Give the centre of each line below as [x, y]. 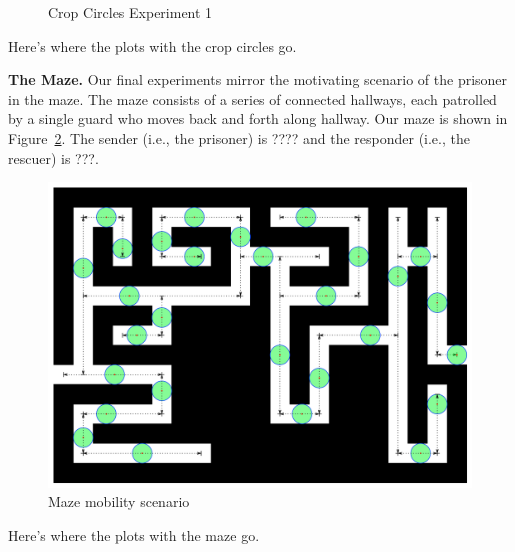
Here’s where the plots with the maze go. [134, 534]
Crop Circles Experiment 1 [130, 12]
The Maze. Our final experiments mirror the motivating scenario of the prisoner [258, 79]
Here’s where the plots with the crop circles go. [152, 45]
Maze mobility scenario [119, 501]
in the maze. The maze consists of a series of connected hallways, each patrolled [252, 98]
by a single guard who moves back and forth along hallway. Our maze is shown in [258, 118]
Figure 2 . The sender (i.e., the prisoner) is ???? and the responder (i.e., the [239, 137]
